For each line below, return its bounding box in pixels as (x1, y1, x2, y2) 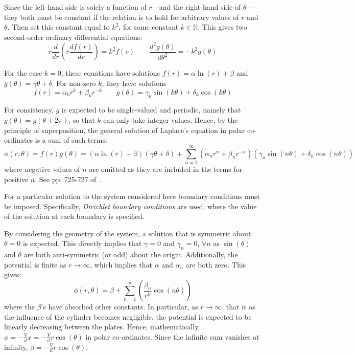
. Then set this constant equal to (7, 21, 110, 32)
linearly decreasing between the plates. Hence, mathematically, (4, 321, 200, 332)
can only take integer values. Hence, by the (103, 115, 238, 125)
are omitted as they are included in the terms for (89, 163, 243, 174)
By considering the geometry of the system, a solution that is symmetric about (4, 228, 251, 238)
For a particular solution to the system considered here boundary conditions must (4, 191, 260, 202)
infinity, (4, 341, 28, 352)
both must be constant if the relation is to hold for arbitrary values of (20, 11, 239, 22)
